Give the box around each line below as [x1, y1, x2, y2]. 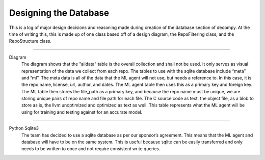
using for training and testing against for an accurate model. [21, 109, 143, 115]
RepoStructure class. [9, 38, 52, 44]
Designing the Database [9, 7, 109, 18]
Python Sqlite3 [9, 125, 39, 131]
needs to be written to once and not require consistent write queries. [21, 146, 160, 152]
